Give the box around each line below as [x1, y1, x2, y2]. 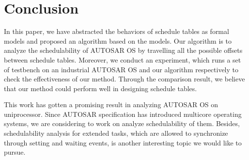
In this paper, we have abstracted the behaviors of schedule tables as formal [4, 26, 229, 36]
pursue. [4, 147, 26, 157]
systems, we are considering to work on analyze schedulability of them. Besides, [4, 118, 240, 128]
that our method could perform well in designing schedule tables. [4, 83, 197, 93]
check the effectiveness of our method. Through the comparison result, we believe [4, 74, 245, 84]
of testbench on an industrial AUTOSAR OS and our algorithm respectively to [4, 64, 239, 74]
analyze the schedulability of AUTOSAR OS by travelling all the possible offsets [4, 45, 243, 55]
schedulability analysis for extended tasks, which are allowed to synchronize [4, 128, 228, 138]
